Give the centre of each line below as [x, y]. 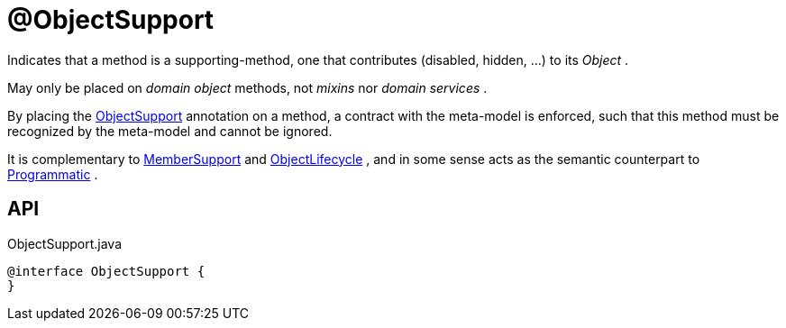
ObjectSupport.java [65, 243]
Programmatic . [53, 174]
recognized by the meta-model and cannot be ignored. [170, 131]
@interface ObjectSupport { [106, 271]
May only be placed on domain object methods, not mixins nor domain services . [247, 87]
